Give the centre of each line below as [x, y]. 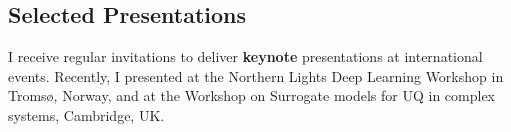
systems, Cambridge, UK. [86, 114]
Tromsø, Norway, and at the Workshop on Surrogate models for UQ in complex [251, 95]
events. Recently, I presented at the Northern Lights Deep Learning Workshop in [256, 75]
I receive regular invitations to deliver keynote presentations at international [245, 56]
